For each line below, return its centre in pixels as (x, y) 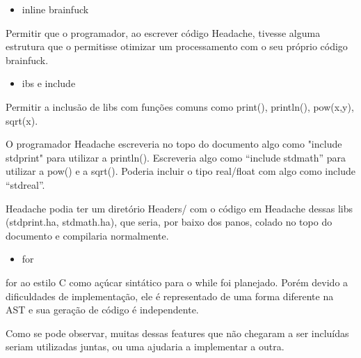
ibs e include (49, 83)
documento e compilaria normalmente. (87, 235)
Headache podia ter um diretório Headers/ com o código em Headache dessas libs (179, 208)
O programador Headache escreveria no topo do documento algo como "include (174, 144)
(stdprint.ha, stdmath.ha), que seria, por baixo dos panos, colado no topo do (169, 222)
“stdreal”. (25, 184)
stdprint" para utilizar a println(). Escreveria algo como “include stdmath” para (176, 157)
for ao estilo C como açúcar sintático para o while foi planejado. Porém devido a (177, 282)
